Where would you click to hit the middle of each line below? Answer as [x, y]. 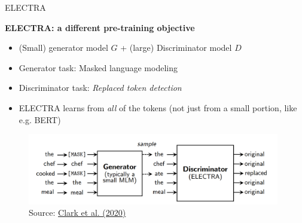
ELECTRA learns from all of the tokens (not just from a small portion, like [158, 107]
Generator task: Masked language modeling [98, 67]
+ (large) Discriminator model [176, 48]
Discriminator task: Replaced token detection [100, 88]
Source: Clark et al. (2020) [77, 213]
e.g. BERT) [40, 119]
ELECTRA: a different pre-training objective [100, 27]
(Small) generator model [63, 48]
